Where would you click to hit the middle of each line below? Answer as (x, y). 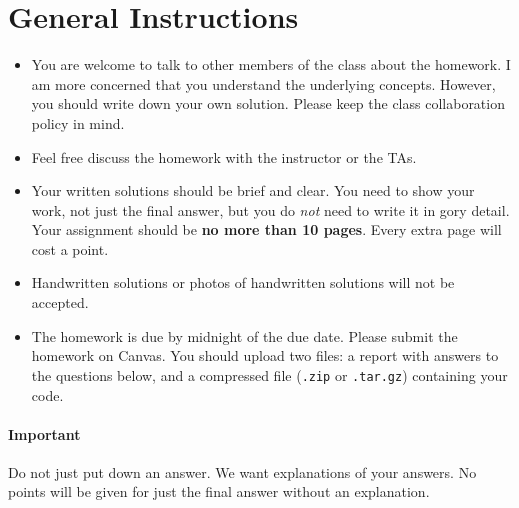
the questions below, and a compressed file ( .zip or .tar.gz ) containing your (269, 374)
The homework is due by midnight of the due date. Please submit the (244, 335)
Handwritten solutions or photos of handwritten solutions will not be (243, 282)
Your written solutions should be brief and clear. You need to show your (253, 190)
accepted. (60, 302)
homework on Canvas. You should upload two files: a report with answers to (265, 355)
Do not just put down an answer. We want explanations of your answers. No (242, 471)
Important (44, 433)
